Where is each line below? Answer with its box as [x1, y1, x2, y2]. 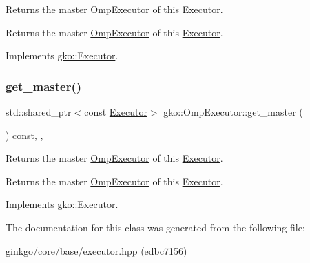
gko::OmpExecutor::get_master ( [163, 105, 303, 118]
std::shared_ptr [6, 105, 72, 118]
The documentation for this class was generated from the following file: [6, 220, 305, 234]
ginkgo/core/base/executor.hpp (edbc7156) [6, 243, 187, 257]
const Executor [84, 105, 147, 118]
